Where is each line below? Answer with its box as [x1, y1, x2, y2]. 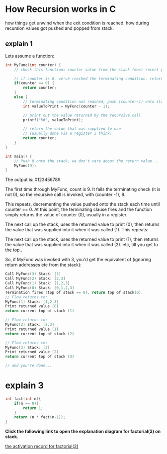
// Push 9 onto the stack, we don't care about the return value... [14, 158, 159, 164]
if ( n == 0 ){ [14, 401, 39, 406]
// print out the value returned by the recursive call [23, 113, 141, 118]
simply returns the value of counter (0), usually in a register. [5, 212, 128, 218]
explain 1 [5, 40, 33, 48]
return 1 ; [23, 405, 43, 411]
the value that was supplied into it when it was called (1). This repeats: [5, 227, 149, 233]
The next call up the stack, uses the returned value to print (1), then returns [5, 236, 159, 242]
